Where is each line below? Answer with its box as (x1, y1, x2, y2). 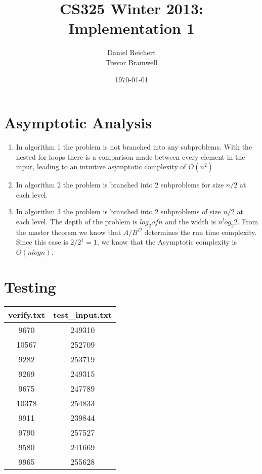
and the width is (165, 216, 216, 226)
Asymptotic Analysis (4, 112, 152, 133)
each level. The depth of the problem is (16, 216, 138, 226)
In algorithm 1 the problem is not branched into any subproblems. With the (16, 141, 252, 152)
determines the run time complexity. (144, 226, 257, 237)
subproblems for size (160, 179, 224, 190)
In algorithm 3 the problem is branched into (16, 206, 153, 217)
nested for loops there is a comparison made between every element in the (16, 151, 245, 162)
